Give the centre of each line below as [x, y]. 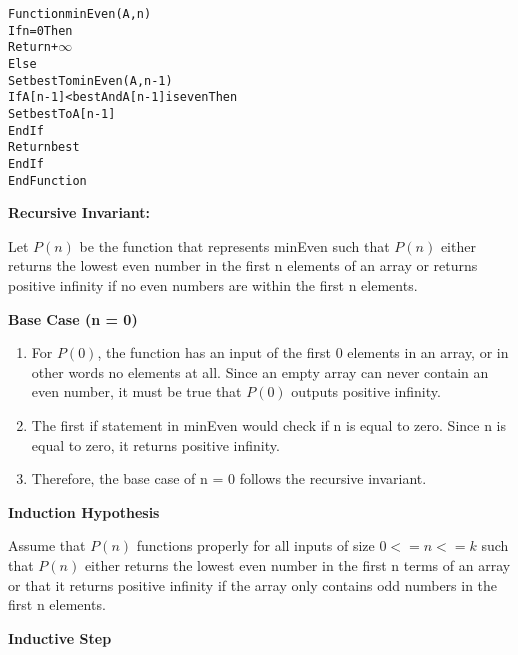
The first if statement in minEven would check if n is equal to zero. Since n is [269, 424]
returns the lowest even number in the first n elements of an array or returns [243, 265]
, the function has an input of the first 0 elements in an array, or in [303, 352]
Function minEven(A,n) [80, 14]
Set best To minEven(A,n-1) [90, 80]
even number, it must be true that [136, 391]
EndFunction [47, 180]
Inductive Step [60, 637]
